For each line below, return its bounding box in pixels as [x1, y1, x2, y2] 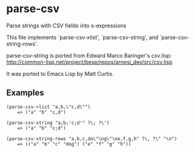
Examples [6, 87, 44, 98]
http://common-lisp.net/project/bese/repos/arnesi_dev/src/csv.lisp [6, 58, 173, 66]
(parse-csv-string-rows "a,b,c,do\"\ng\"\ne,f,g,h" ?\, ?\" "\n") [6, 135, 177, 141]
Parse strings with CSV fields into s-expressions [6, 22, 127, 29]
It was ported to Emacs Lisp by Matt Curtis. [6, 70, 114, 77]
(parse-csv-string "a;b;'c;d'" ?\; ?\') [6, 120, 110, 126]
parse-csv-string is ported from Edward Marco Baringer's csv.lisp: [6, 52, 172, 59]
